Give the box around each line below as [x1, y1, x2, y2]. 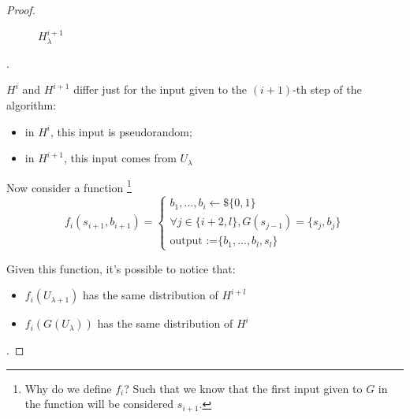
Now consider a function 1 [6, 176, 132, 195]
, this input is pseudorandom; [50, 123, 192, 139]
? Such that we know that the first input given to [124, 380, 363, 396]
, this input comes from [63, 150, 177, 166]
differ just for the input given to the [73, 81, 248, 98]
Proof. [6, 2, 35, 17]
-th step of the [293, 81, 362, 98]
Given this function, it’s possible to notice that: [6, 260, 236, 276]
